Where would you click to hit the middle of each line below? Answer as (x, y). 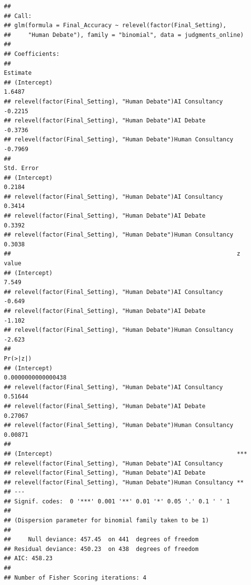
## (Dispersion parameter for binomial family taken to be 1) (107, 521)
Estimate (18, 73)
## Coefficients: (32, 54)
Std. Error (21, 168)
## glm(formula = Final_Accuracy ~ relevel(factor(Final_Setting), (115, 26)
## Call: (18, 16)
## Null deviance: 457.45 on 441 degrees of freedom (101, 540)
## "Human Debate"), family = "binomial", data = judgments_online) (124, 35)
